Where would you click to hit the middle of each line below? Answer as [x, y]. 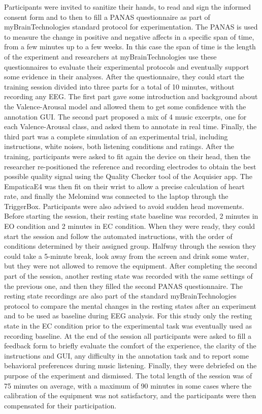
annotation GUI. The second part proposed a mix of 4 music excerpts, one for [125, 116]
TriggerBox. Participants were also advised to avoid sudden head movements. [124, 206]
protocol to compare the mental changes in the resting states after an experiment [130, 305]
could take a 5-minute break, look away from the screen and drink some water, [127, 256]
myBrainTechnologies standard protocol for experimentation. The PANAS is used [131, 27]
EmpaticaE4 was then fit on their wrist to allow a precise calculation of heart [125, 186]
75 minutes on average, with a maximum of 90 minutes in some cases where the [128, 385]
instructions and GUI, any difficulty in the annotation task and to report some [127, 355]
